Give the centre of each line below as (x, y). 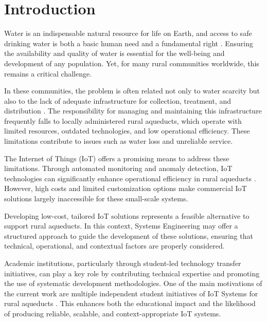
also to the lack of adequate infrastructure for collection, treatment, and (118, 100)
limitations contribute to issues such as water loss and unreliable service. (119, 141)
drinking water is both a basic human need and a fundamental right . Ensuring (129, 43)
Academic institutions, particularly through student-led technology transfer (123, 263)
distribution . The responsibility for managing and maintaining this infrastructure (133, 111)
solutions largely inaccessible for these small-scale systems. (96, 198)
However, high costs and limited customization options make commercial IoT (126, 188)
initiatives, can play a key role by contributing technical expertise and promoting (132, 273)
